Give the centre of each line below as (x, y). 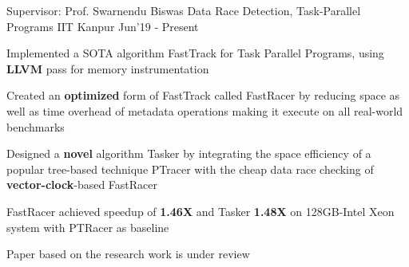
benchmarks (36, 126)
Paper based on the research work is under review (128, 254)
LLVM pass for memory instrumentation (108, 68)
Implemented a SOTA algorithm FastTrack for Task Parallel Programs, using (195, 53)
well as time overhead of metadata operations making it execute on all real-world (205, 110)
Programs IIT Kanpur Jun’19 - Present (103, 26)
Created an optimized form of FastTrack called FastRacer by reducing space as (203, 95)
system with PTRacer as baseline (88, 227)
